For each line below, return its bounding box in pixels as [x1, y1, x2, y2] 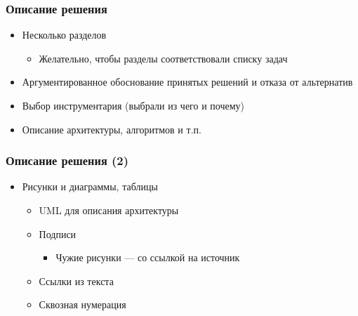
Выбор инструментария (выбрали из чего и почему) [22, 98, 245, 112]
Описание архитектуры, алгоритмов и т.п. [22, 121, 201, 136]
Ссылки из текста [39, 273, 114, 288]
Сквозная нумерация [39, 297, 126, 312]
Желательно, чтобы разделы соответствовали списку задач [39, 51, 288, 65]
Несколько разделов [22, 27, 107, 42]
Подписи [39, 226, 77, 241]
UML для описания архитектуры [39, 203, 179, 217]
